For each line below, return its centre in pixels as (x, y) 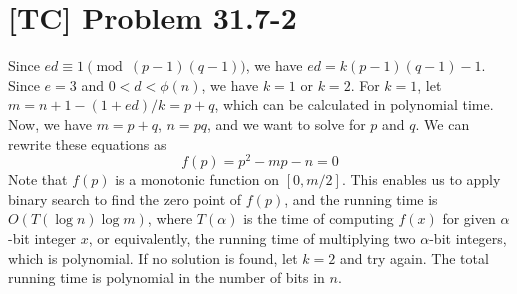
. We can (442, 123)
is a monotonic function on (197, 179)
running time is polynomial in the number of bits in (166, 277)
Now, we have (50, 123)
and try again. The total (414, 257)
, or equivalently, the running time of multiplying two (252, 237)
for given (469, 218)
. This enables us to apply (421, 179)
